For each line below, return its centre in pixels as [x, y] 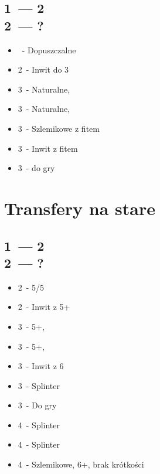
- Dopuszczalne [49, 50]
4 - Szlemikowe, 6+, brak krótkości [81, 464]
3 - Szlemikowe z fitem [59, 128]
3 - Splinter [39, 385]
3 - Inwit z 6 [41, 366]
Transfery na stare [80, 208]
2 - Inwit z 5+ [44, 307]
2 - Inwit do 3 [43, 69]
